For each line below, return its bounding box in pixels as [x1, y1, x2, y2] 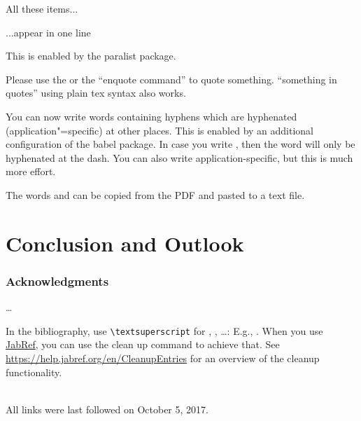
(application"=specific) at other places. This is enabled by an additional [6, 123, 314, 137]
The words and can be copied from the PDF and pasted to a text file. [6, 187, 305, 202]
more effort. [6, 164, 56, 179]
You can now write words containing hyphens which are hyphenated [6, 109, 297, 123]
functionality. [6, 364, 62, 379]
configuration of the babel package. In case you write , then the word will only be [6, 137, 355, 151]
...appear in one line [6, 25, 91, 39]
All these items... [6, 1, 78, 15]
